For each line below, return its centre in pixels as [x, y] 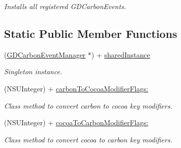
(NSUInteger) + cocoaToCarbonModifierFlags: [76, 122]
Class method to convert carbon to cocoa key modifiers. [88, 105]
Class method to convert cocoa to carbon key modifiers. [88, 139]
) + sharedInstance [121, 54]
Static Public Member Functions [91, 33]
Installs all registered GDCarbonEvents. [65, 6]
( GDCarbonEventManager [45, 54]
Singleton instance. [33, 71]
